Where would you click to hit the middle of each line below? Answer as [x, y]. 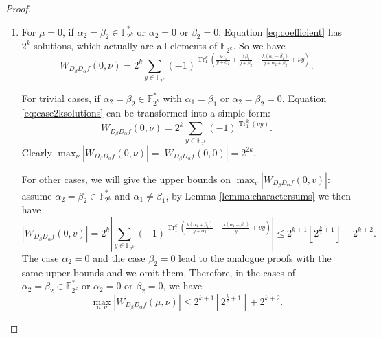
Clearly [37, 152]
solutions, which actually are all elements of [126, 46]
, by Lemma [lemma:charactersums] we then [258, 195]
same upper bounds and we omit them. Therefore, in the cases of [159, 272]
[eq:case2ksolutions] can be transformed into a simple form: [146, 112]
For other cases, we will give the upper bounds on [126, 179]
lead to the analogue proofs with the [255, 257]
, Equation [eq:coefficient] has [280, 31]
